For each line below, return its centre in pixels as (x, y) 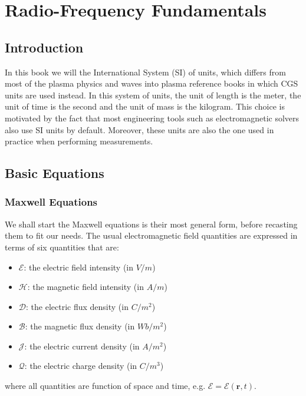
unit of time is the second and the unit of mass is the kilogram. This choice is (145, 106)
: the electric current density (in (82, 346)
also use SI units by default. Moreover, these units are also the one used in (139, 129)
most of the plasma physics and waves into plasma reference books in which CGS (152, 83)
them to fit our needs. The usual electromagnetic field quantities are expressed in (151, 235)
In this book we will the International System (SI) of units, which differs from (145, 72)
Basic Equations (55, 173)
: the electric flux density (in (77, 306)
